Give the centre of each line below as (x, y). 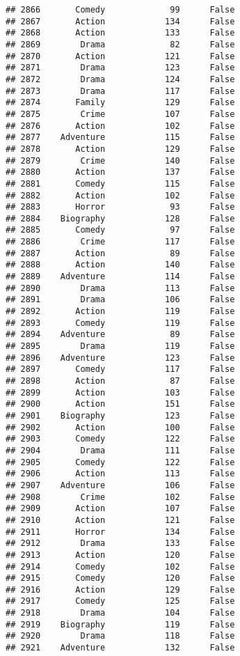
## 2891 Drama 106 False (120, 300)
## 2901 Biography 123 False (120, 415)
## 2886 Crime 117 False (120, 242)
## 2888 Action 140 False (120, 265)
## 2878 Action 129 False (120, 149)
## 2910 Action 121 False (120, 520)
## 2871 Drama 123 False (120, 68)
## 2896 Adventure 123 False (120, 358)
